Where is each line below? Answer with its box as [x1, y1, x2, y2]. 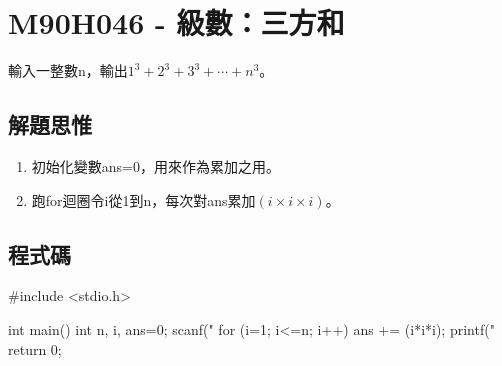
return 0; [8, 338, 62, 359]
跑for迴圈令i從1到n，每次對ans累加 [31, 189, 256, 210]
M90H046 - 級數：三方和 [8, 2, 345, 43]
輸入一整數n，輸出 [8, 60, 128, 81]
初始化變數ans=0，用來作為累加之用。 [31, 155, 280, 176]
